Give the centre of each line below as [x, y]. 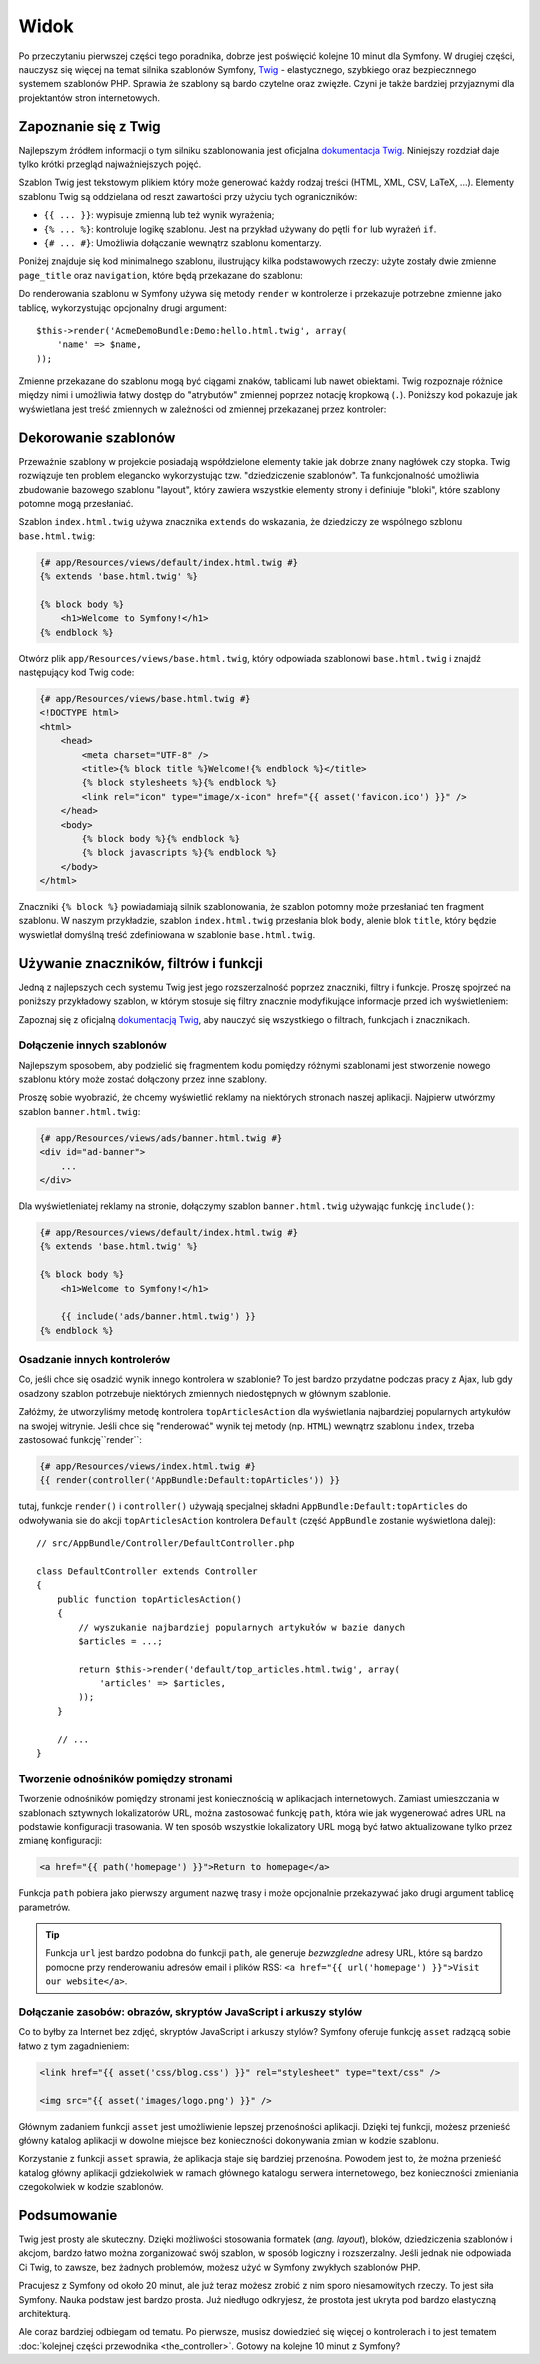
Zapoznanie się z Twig [89, 126]
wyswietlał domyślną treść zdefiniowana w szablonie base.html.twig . [167, 934]
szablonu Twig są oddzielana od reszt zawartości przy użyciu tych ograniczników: [188, 196]
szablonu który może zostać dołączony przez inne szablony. [143, 1079]
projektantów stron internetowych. [89, 97]
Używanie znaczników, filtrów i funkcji [141, 963]
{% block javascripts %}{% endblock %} [179, 853]
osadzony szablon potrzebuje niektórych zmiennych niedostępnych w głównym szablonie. [205, 1393]
